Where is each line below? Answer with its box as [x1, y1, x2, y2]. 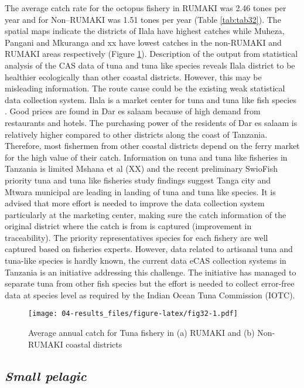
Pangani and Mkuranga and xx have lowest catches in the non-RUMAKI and [5, 36, 282, 48]
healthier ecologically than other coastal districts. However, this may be [5, 70, 262, 83]
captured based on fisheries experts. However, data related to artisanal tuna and [5, 243, 293, 255]
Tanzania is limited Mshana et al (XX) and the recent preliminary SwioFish [5, 162, 278, 175]
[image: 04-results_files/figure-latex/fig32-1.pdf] [28, 309, 238, 318]
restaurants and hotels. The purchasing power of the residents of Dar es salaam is [5, 116, 298, 128]
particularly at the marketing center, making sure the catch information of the [5, 208, 286, 220]
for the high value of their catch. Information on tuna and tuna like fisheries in [5, 151, 288, 163]
